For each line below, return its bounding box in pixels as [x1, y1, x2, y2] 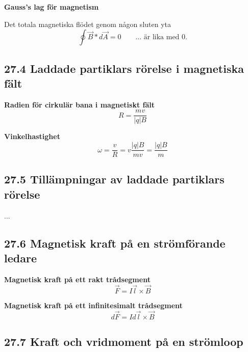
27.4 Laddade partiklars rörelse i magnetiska [4, 60, 244, 76]
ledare [4, 250, 37, 266]
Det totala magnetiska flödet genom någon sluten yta [4, 18, 171, 29]
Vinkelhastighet [4, 131, 60, 142]
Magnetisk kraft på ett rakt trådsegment [4, 274, 151, 284]
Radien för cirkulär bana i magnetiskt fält [4, 99, 155, 110]
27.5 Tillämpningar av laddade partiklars [4, 171, 225, 187]
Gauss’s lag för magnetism [4, 2, 99, 12]
